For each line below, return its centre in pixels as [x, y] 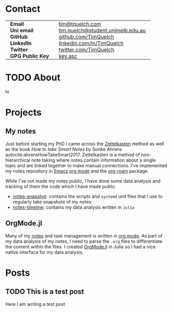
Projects [24, 113]
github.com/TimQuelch [87, 36]
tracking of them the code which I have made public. [61, 186]
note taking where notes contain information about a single [93, 160]
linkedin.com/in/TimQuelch [91, 43]
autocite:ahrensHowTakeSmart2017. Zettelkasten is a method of [73, 154]
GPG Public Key [30, 56]
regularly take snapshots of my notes [52, 202]
